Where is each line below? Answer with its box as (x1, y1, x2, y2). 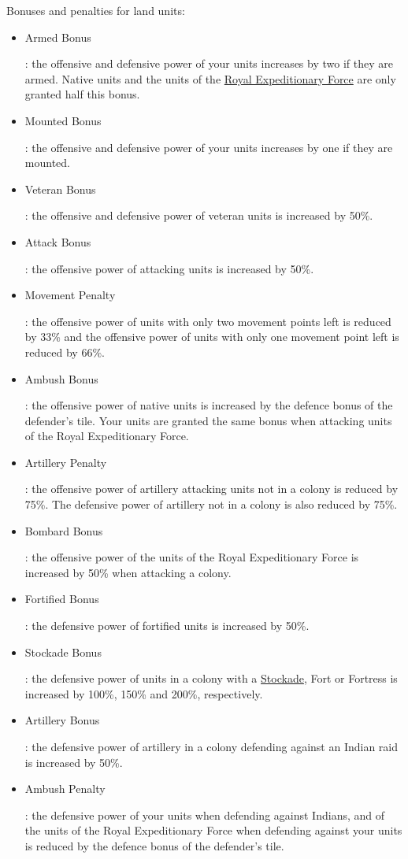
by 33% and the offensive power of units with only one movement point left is (24, 328, 399, 345)
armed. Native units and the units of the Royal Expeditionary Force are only (24, 70, 396, 87)
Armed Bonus (24, 28, 91, 45)
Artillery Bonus (24, 712, 100, 728)
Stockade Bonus (24, 643, 102, 660)
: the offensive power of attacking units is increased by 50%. (24, 260, 314, 276)
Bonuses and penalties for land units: (6, 2, 185, 18)
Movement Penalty (24, 287, 116, 303)
